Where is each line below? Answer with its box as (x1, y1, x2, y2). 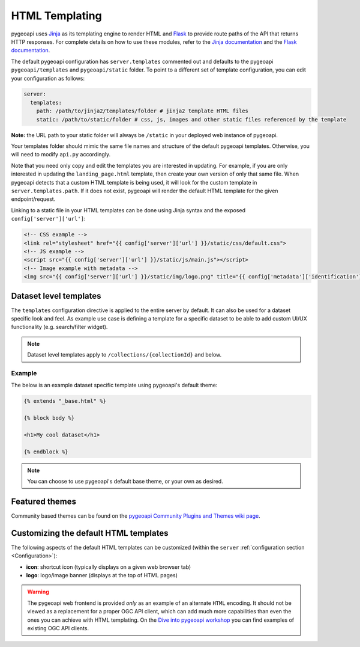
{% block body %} (23, 415, 75, 422)
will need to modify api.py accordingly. (11, 151, 111, 158)
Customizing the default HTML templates (11, 528, 169, 538)
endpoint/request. (11, 195, 56, 203)
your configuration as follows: (11, 75, 85, 82)
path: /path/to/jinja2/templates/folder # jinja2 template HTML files (36, 108, 249, 114)
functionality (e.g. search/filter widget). (11, 323, 108, 331)
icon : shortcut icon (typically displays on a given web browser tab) (26, 563, 191, 571)
